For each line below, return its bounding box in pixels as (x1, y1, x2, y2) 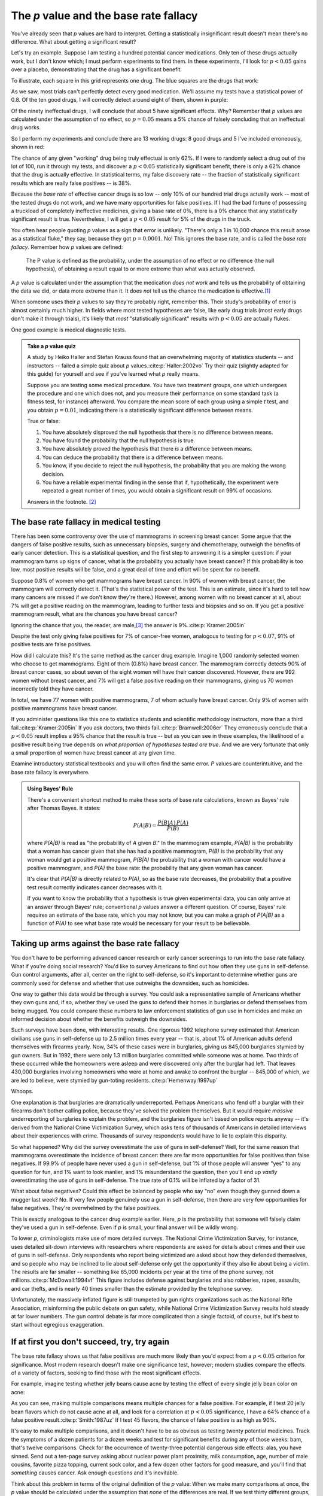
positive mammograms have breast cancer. (11, 705, 118, 712)
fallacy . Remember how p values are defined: (11, 243, 123, 251)
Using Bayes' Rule (27, 785, 74, 792)
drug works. (11, 124, 41, 131)
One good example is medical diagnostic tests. (11, 326, 127, 333)
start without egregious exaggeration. (11, 1321, 104, 1328)
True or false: (27, 418, 60, 425)
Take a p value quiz (27, 343, 76, 350)
